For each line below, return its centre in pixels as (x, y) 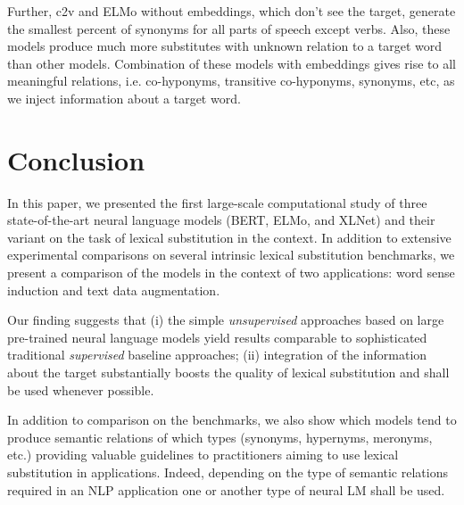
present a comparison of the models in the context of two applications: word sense (231, 273)
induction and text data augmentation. (114, 290)
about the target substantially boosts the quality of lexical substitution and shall (228, 373)
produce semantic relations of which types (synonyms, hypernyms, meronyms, (220, 437)
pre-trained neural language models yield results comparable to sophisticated (217, 337)
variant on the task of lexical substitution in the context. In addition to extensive (229, 237)
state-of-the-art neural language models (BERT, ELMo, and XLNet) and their (221, 220)
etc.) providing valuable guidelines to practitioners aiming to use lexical (203, 455)
